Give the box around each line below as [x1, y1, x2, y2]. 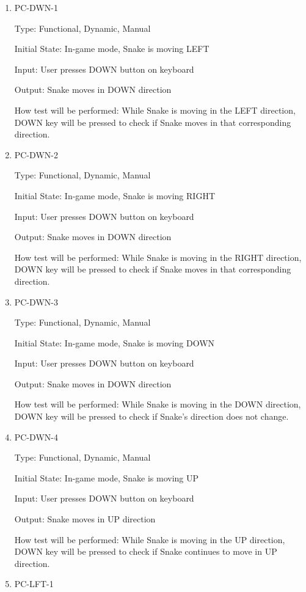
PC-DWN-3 [14, 295, 58, 308]
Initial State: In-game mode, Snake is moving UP [14, 471, 199, 484]
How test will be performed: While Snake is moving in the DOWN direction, [14, 398, 301, 411]
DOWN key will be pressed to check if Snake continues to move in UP [14, 545, 277, 558]
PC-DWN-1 [14, 1, 58, 13]
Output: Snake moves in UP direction [14, 513, 156, 525]
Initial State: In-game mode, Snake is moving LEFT [14, 42, 209, 55]
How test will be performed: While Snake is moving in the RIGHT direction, [14, 250, 302, 263]
